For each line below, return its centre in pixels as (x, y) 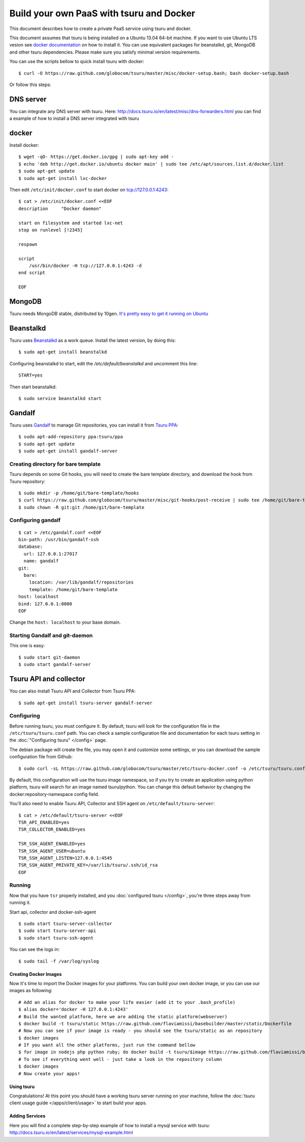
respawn (28, 244)
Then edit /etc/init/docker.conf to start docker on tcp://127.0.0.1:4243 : (89, 190)
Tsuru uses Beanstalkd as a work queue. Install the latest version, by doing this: (93, 340)
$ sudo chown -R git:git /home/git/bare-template (82, 507)
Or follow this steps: (30, 85)
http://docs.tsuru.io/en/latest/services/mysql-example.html (71, 1133)
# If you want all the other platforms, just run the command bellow (107, 1045)
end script (32, 273)
